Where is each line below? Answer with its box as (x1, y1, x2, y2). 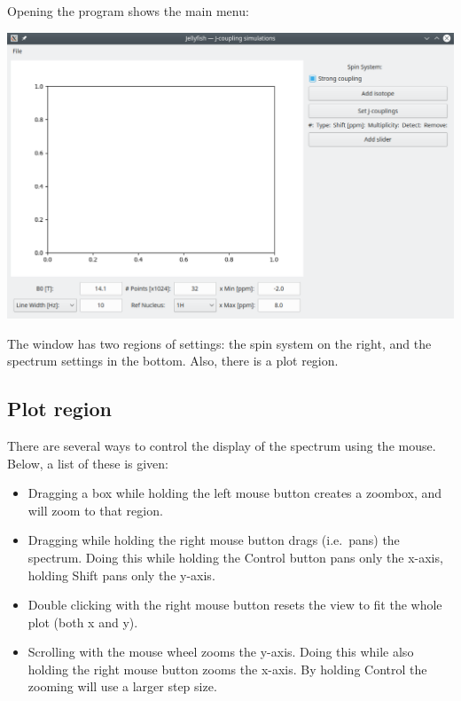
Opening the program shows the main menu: (7, 2, 249, 20)
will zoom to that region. (27, 500, 163, 519)
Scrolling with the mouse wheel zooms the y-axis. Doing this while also (27, 642, 414, 661)
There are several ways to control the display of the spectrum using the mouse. (7, 436, 436, 454)
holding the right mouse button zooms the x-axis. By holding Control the (27, 659, 427, 678)
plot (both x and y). (27, 612, 138, 631)
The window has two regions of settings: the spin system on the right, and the (7, 334, 432, 352)
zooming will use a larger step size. (27, 677, 217, 696)
